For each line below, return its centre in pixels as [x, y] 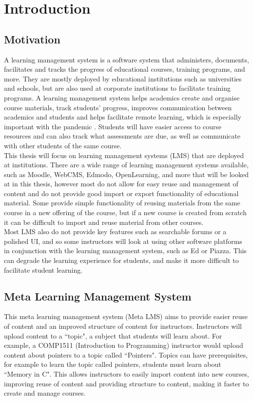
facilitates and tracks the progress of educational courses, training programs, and [125, 69]
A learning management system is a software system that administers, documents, [126, 59]
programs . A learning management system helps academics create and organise [122, 97]
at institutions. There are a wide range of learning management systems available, [126, 165]
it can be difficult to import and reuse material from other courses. [104, 222]
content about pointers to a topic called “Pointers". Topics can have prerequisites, [126, 354]
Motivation [32, 39]
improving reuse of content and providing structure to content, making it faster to [126, 383]
